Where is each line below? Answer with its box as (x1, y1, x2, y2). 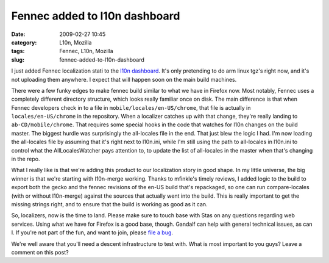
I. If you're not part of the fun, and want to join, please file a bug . (11, 229, 174, 236)
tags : (11, 48, 25, 55)
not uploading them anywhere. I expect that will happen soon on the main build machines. (11, 76, 237, 83)
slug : (11, 56, 24, 63)
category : (11, 38, 37, 46)
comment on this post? (11, 248, 69, 256)
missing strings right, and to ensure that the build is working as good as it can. (11, 200, 208, 207)
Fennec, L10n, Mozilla (59, 48, 114, 55)
